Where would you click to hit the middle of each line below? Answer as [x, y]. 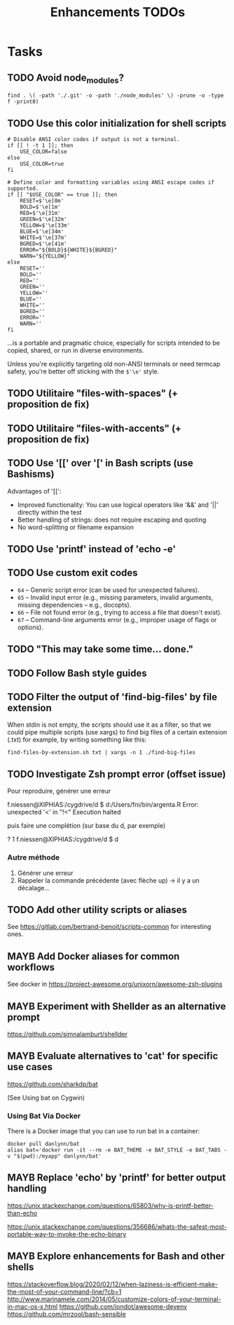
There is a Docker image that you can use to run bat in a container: [104, 1131]
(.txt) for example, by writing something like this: [77, 740]
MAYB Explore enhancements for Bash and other [116, 1257]
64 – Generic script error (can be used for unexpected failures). [108, 590]
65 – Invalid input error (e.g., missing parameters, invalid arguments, [115, 597]
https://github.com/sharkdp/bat [53, 1084]
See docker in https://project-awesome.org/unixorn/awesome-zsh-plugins [115, 984]
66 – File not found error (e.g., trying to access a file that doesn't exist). [119, 612]
